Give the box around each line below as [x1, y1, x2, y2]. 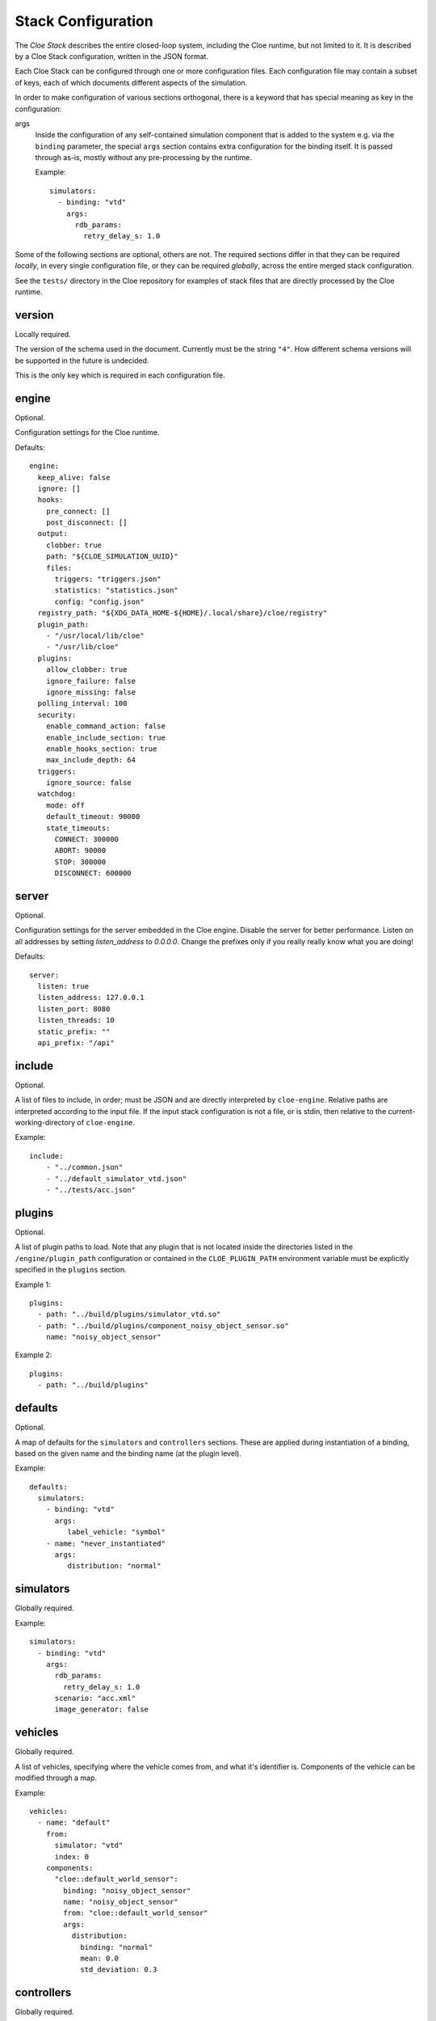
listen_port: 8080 [37, 1004, 111, 1014]
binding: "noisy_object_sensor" [63, 1886, 191, 1895]
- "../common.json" [45, 1162, 124, 1172]
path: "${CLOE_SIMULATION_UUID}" [45, 552, 179, 561]
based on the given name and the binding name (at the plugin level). [15, 1448, 242, 1458]
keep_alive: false [37, 473, 111, 482]
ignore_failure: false [45, 676, 136, 686]
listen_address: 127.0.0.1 [37, 993, 145, 1002]
